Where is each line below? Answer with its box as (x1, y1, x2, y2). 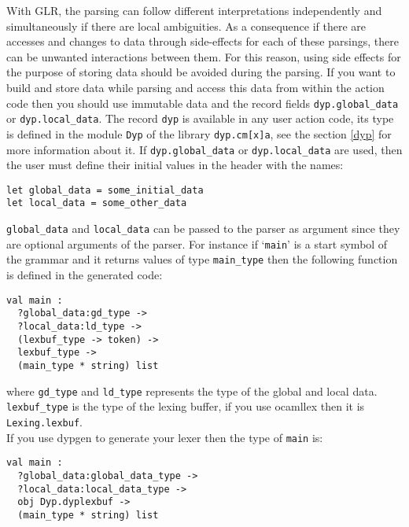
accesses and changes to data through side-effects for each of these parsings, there (6, 33, 399, 50)
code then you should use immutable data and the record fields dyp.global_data (6, 94, 399, 111)
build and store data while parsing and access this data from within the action (6, 79, 385, 95)
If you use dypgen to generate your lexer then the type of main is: (6, 429, 323, 445)
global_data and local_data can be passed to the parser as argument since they (6, 220, 400, 237)
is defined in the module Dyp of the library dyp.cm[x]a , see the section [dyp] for (6, 125, 392, 142)
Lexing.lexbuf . (6, 413, 83, 429)
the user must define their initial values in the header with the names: (6, 157, 344, 173)
